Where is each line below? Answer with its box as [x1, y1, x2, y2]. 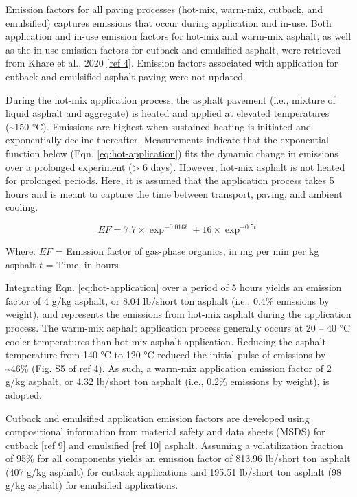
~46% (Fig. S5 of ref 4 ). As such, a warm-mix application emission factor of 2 [5, 360, 332, 375]
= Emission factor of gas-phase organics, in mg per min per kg [55, 243, 319, 257]
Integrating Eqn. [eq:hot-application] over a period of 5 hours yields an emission [5, 280, 342, 294]
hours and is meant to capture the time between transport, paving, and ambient [5, 186, 343, 200]
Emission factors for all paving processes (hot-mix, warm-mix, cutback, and [5, 2, 323, 16]
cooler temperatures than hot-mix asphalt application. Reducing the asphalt [5, 334, 326, 348]
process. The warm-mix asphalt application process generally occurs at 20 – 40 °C [5, 320, 351, 334]
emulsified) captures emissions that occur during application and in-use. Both [5, 15, 332, 30]
